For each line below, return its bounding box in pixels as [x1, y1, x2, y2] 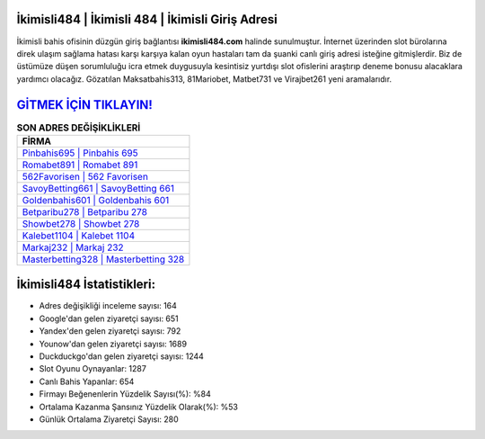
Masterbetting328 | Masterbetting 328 [22, 253, 185, 265]
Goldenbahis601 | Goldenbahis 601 [22, 193, 170, 206]
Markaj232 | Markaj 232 [22, 241, 125, 254]
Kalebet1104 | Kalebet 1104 [22, 229, 136, 242]
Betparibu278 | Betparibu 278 [22, 205, 148, 218]
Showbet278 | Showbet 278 [22, 217, 140, 229]
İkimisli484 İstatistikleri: [16, 277, 156, 292]
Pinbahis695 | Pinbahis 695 [22, 147, 138, 159]
